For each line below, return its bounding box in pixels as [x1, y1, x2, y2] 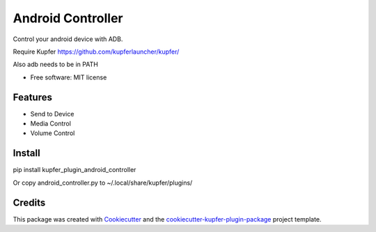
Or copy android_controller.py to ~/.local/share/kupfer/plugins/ [13, 178, 193, 187]
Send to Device [30, 109, 75, 118]
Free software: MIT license [30, 73, 107, 82]
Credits [13, 196, 46, 208]
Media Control [30, 119, 71, 128]
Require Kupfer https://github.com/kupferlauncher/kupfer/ [13, 47, 180, 56]
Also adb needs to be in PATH [13, 60, 99, 69]
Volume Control [30, 129, 75, 137]
